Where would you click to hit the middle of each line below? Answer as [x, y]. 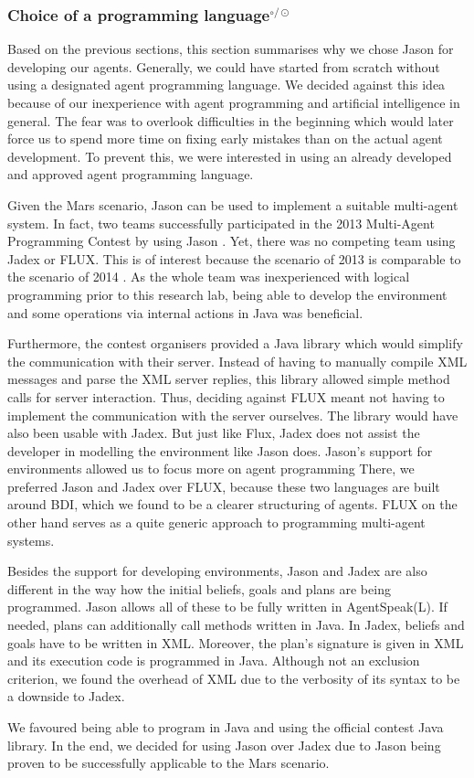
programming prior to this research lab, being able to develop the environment [227, 294]
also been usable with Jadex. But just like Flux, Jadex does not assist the [214, 433]
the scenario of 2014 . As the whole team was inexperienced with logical [209, 277]
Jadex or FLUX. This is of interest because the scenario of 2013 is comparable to [234, 258]
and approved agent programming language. [131, 174]
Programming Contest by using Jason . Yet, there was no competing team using [232, 241]
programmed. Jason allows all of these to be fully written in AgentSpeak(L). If [227, 607]
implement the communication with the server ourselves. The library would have [233, 415]
